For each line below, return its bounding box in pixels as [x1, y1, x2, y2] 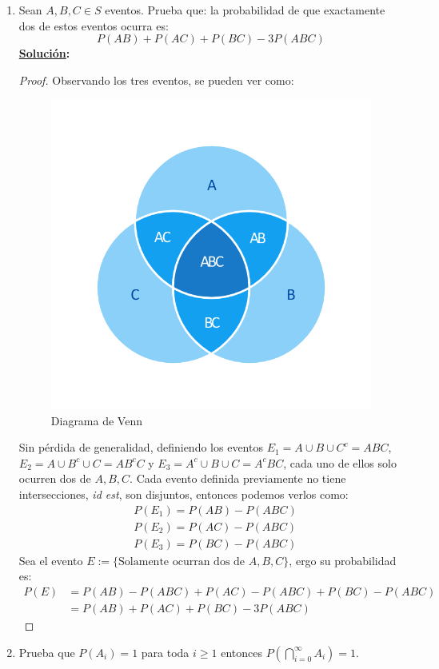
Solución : [18, 45, 70, 62]
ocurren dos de [18, 470, 91, 487]
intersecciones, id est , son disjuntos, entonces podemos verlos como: [18, 486, 349, 503]
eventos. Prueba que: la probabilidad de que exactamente [105, 2, 385, 18]
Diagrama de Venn [50, 412, 142, 428]
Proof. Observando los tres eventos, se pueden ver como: [18, 71, 294, 88]
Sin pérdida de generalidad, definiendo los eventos [18, 439, 263, 456]
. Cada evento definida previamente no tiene [130, 470, 346, 487]
